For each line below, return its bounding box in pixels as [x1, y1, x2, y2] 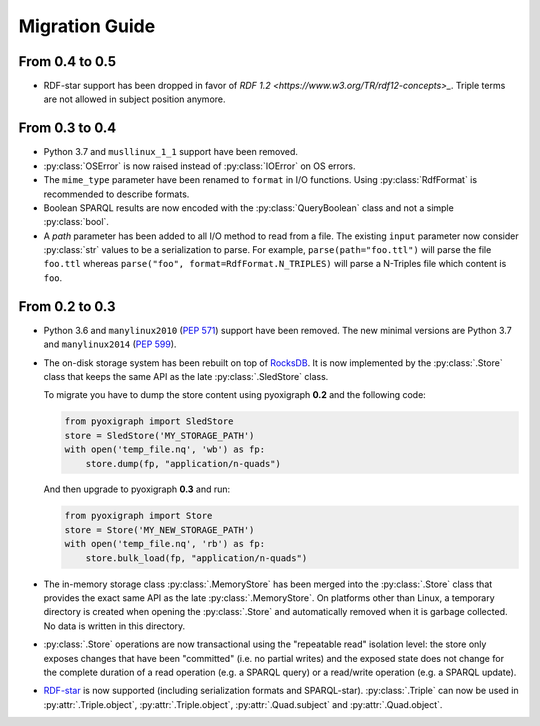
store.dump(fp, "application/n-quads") [85, 458, 282, 469]
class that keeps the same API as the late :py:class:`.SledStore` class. [43, 370, 329, 382]
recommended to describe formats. [43, 188, 190, 200]
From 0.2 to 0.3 [18, 298, 116, 315]
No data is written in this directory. [43, 620, 186, 632]
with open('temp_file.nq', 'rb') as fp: [64, 538, 265, 550]
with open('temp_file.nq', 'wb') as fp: [64, 444, 265, 455]
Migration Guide [18, 15, 156, 37]
